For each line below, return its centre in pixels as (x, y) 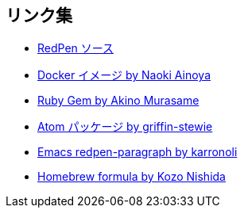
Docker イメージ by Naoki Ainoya (124, 75)
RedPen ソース (76, 48)
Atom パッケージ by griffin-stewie (125, 127)
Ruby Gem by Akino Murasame (118, 101)
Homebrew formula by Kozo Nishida (132, 177)
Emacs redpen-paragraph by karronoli (137, 152)
